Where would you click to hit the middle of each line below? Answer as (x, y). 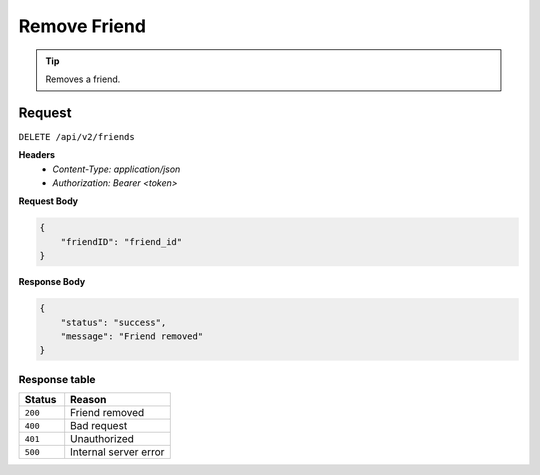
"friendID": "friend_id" (121, 241)
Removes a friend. (83, 79)
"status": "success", (113, 322)
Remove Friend (82, 26)
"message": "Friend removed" (132, 336)
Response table (57, 379)
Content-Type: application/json (116, 169)
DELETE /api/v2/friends (76, 136)
